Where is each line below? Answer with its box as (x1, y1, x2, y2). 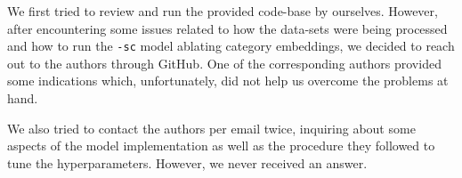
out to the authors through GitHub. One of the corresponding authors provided (7, 53, 442, 72)
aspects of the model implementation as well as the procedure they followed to (7, 136, 435, 155)
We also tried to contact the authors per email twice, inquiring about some (7, 118, 416, 137)
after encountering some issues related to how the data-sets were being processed (7, 19, 448, 37)
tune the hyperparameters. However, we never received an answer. (7, 153, 368, 172)
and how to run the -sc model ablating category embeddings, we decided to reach (7, 36, 455, 55)
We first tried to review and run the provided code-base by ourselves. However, (7, 2, 438, 20)
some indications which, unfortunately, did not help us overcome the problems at (7, 71, 449, 90)
